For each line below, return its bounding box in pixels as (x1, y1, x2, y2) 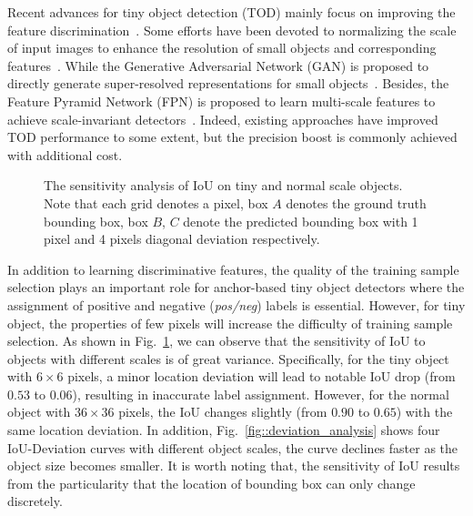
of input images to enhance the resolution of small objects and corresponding (7, 38, 437, 57)
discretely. (7, 491, 63, 511)
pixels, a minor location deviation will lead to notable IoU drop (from (67, 367, 456, 386)
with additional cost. (7, 145, 123, 164)
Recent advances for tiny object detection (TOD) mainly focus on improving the (7, 3, 456, 21)
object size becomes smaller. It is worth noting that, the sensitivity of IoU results (7, 456, 460, 475)
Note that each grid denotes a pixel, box (44, 193, 268, 212)
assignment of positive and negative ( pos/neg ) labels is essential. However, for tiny (7, 295, 466, 314)
